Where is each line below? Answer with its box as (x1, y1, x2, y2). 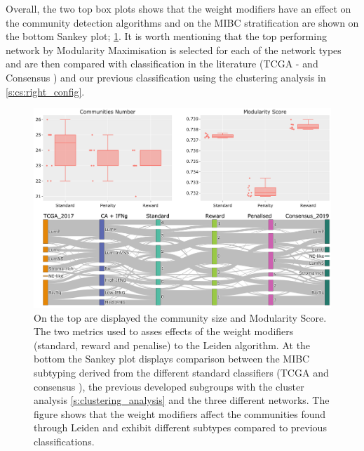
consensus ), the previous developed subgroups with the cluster (34, 379, 304, 393)
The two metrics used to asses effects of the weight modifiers (34, 324, 294, 339)
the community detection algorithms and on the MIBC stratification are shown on (6, 15, 359, 30)
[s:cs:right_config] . (6, 84, 85, 98)
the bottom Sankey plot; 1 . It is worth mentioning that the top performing (6, 29, 327, 44)
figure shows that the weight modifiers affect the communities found (34, 406, 326, 421)
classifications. (34, 434, 95, 448)
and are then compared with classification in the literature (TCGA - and (6, 56, 318, 71)
